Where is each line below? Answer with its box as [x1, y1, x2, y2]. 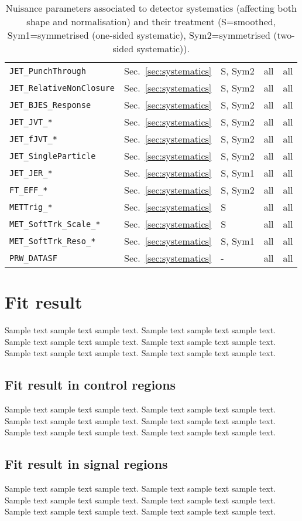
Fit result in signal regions [5, 455, 168, 473]
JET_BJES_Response [9, 100, 91, 110]
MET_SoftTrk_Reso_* [9, 236, 96, 246]
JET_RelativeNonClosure [9, 83, 115, 93]
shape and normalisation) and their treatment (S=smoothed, [26, 15, 276, 28]
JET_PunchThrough [9, 66, 86, 76]
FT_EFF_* [9, 185, 48, 195]
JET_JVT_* [9, 117, 53, 127]
